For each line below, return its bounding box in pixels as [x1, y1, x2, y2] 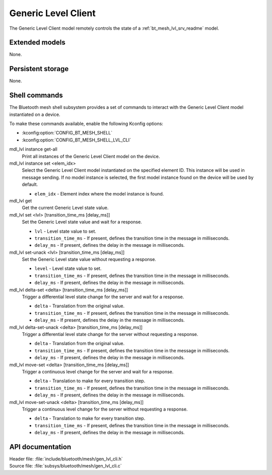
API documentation [9, 442, 72, 451]
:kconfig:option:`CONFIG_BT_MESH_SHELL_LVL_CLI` [22, 137, 131, 143]
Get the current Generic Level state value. [22, 205, 109, 211]
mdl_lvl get [9, 197, 32, 203]
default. [22, 181, 38, 187]
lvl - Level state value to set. [34, 228, 97, 234]
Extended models [9, 38, 65, 47]
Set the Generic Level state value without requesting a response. [22, 256, 156, 262]
